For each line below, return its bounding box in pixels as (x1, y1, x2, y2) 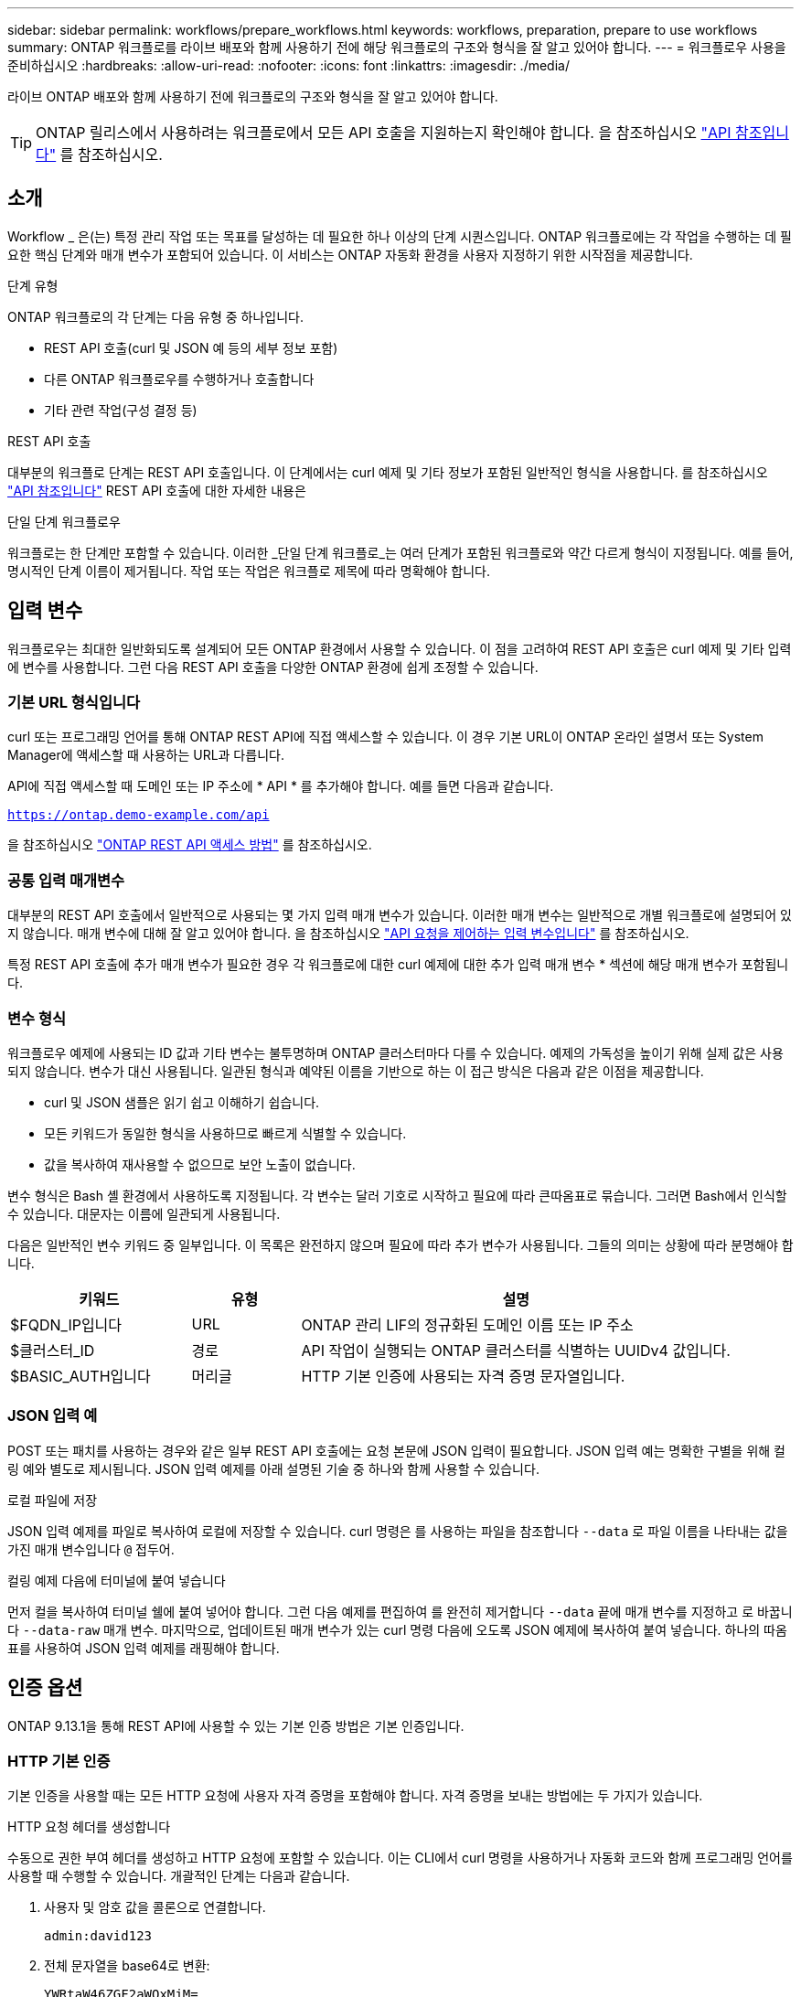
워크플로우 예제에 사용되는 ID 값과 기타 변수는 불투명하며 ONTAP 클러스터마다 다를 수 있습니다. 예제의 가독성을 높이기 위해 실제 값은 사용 (7, 1044, 784, 1061)
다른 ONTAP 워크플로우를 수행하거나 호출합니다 (44, 370, 315, 387)
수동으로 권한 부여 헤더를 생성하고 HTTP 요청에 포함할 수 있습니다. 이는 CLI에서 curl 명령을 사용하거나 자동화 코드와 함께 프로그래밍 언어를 (7, 1850, 793, 1866)
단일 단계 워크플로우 (7, 513, 121, 529)
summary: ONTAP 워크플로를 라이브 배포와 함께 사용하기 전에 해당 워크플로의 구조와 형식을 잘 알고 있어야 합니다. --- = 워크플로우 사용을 (7, 39, 786, 55)
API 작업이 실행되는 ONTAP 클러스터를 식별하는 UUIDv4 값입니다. (301, 1340, 731, 1360)
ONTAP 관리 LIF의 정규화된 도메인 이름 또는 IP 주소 (301, 1315, 634, 1334)
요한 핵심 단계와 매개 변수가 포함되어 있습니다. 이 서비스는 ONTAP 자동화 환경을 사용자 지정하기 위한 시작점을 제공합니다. (7, 246, 693, 262)
